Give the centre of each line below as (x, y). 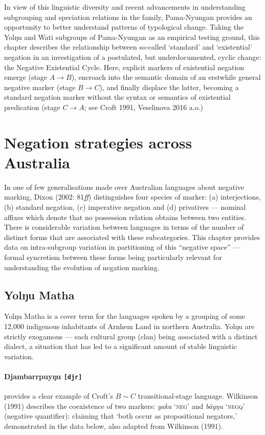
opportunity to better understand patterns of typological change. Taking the (124, 27)
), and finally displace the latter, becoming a (169, 87)
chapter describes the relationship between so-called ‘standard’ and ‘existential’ (128, 47)
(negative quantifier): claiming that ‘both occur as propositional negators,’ (121, 416)
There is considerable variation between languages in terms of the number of (124, 227)
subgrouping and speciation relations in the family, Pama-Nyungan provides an (128, 17)
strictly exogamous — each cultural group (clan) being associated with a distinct (131, 336)
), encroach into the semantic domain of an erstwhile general (166, 77)
